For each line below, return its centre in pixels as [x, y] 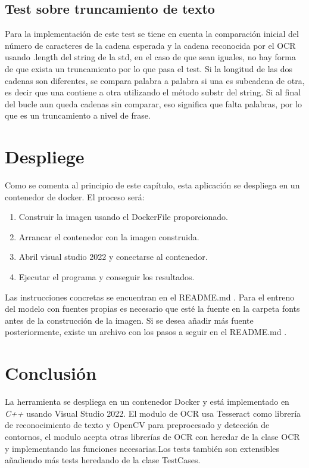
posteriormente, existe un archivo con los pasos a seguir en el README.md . [146, 332]
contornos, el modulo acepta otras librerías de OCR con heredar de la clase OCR [152, 436]
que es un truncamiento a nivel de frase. [78, 115]
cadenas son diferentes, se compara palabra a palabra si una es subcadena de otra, [155, 80]
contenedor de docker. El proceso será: [75, 196]
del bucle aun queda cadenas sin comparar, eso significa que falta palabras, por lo [154, 103]
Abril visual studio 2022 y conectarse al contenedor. [113, 257]
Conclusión [51, 373]
